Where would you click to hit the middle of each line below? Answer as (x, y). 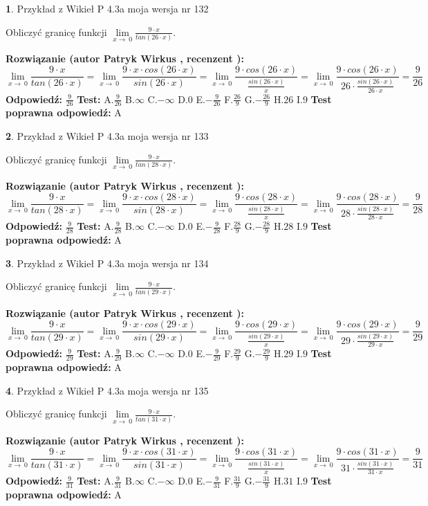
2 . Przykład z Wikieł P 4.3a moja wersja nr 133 (107, 135)
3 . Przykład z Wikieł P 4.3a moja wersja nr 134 (107, 263)
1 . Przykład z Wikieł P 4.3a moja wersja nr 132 (107, 8)
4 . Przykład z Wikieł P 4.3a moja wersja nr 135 (107, 390)
